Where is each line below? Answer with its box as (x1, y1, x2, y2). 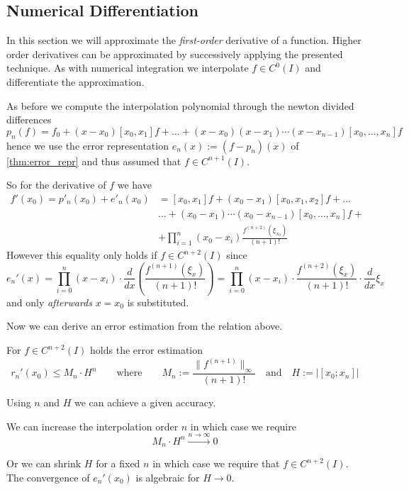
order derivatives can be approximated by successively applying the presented (6, 46, 343, 61)
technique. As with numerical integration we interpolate (6, 60, 249, 75)
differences (6, 112, 52, 127)
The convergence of (6, 469, 90, 484)
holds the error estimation (90, 343, 203, 357)
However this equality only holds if (6, 247, 157, 262)
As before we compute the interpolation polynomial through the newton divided (6, 98, 354, 113)
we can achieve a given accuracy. (74, 394, 216, 409)
